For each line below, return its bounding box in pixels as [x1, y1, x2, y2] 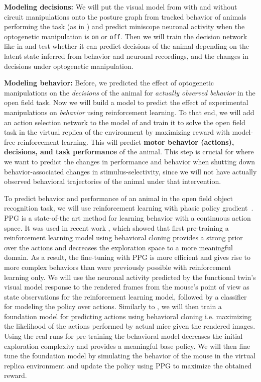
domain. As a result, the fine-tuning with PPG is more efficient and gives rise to [4, 252, 250, 262]
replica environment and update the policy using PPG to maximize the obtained [4, 360, 252, 370]
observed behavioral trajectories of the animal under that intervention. [4, 176, 221, 186]
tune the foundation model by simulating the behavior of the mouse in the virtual [4, 350, 256, 361]
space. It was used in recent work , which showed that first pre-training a [4, 222, 229, 233]
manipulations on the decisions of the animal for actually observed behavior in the [4, 87, 255, 98]
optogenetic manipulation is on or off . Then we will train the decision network [4, 31, 247, 41]
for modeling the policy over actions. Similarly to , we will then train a [4, 301, 222, 312]
